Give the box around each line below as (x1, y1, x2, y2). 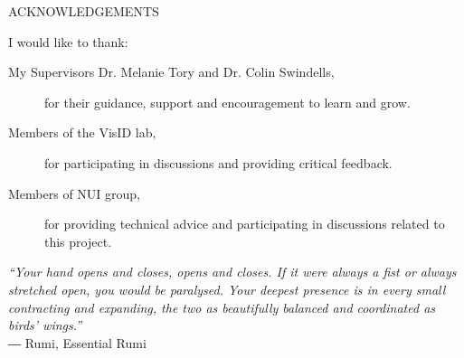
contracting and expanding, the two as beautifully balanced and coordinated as (8, 297, 436, 316)
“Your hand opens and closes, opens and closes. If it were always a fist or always (8, 262, 457, 281)
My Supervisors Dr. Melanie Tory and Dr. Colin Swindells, (8, 62, 335, 81)
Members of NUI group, (8, 184, 140, 203)
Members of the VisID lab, (8, 123, 156, 142)
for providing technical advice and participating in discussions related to (44, 214, 445, 233)
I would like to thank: (8, 32, 128, 51)
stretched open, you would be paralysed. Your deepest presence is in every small (8, 279, 446, 298)
